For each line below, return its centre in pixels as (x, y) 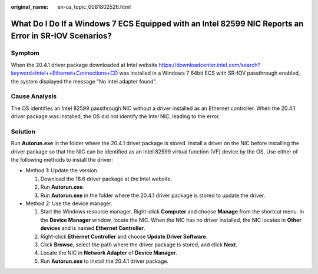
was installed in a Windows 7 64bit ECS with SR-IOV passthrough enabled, (209, 73)
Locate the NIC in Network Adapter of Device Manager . (109, 253)
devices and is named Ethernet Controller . (93, 228)
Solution (23, 131)
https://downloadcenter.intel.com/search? (209, 65)
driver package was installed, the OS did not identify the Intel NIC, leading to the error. (115, 116)
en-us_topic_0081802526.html (94, 7)
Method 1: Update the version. (62, 171)
